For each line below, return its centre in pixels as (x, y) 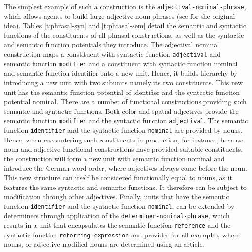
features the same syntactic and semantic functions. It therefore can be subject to (125, 187)
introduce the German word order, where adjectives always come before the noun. (126, 168)
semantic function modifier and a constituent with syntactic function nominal (121, 63)
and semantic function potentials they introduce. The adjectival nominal (112, 44)
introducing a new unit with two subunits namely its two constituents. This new (124, 82)
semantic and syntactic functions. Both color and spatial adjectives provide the (121, 111)
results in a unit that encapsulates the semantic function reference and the (117, 225)
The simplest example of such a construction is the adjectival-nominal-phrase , (125, 6)
